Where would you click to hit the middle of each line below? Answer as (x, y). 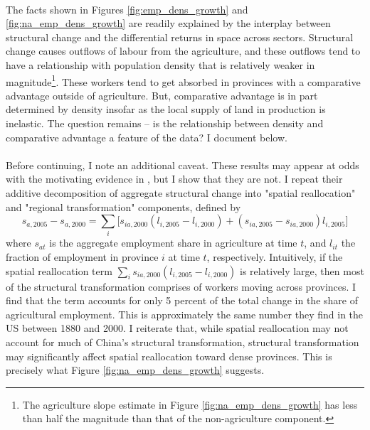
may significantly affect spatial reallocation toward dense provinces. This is (169, 356)
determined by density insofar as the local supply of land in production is (166, 109)
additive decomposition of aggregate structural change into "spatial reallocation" (181, 192)
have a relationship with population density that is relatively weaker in (160, 64)
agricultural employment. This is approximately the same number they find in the (185, 314)
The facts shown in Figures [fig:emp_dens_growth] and (127, 9)
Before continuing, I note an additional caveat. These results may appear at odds (183, 165)
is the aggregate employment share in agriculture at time (173, 243)
